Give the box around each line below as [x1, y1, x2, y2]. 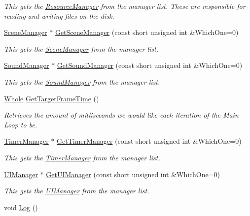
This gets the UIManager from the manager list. [4, 185, 149, 196]
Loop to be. [4, 119, 37, 129]
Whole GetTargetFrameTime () [4, 93, 99, 103]
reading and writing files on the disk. [4, 10, 114, 21]
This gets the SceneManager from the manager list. [4, 43, 158, 54]
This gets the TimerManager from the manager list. [4, 152, 160, 162]
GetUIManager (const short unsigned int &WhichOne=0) [46, 169, 220, 179]
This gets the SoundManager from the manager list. [4, 76, 160, 87]
